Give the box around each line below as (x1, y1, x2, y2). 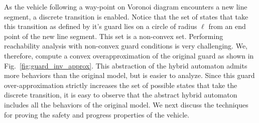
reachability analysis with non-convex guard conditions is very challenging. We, (4, 40, 248, 51)
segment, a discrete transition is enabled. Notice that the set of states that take (4, 11, 248, 21)
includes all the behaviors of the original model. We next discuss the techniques (4, 99, 248, 109)
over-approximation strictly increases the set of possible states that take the (4, 79, 237, 90)
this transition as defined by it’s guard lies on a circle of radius (4, 21, 197, 31)
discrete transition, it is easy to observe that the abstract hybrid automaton (4, 89, 237, 100)
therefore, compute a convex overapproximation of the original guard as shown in (4, 50, 254, 60)
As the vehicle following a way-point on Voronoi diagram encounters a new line (4, 1, 247, 11)
